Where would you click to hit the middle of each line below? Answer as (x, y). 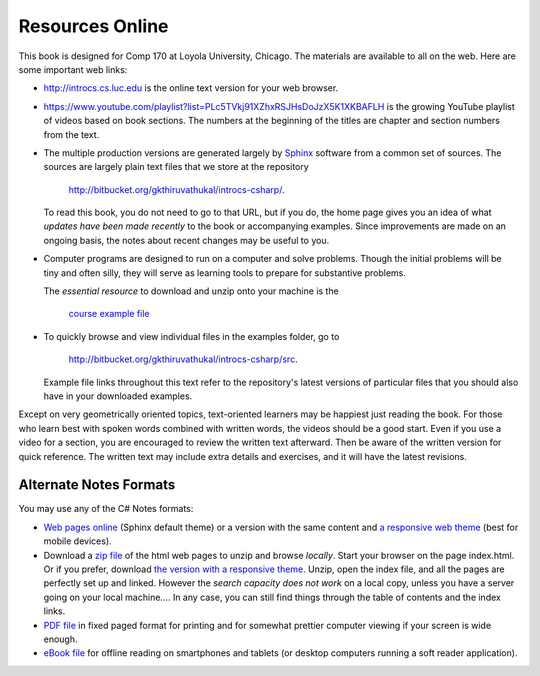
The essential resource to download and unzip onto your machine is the (191, 291)
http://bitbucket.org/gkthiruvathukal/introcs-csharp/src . (183, 359)
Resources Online (93, 26)
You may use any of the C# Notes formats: (106, 509)
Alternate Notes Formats (97, 485)
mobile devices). (77, 541)
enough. (61, 639)
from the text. (71, 134)
